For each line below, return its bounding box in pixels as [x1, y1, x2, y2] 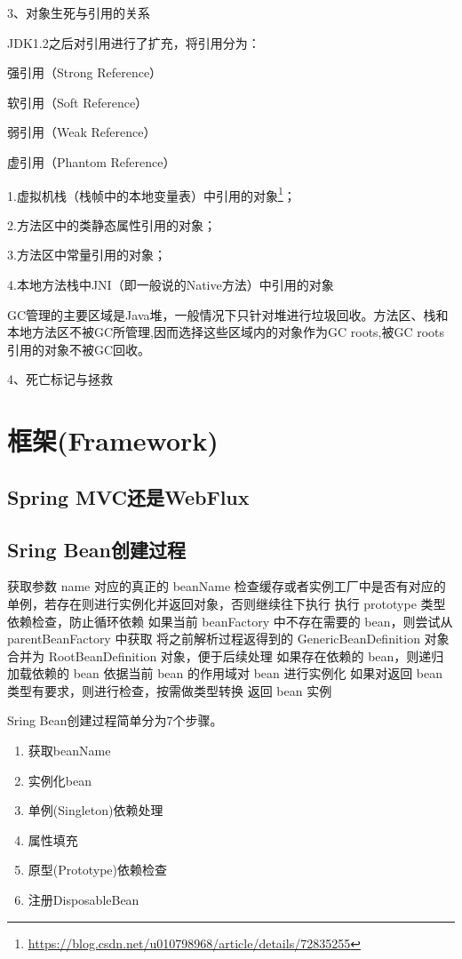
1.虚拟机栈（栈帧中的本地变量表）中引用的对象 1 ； [7, 183, 296, 204]
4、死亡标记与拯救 [7, 370, 113, 388]
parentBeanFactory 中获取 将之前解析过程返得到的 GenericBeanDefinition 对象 [7, 629, 450, 648]
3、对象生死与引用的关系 [7, 4, 150, 21]
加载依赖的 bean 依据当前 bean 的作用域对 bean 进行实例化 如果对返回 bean [7, 664, 442, 683]
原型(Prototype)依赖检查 [28, 860, 167, 879]
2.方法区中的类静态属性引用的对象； [7, 215, 216, 234]
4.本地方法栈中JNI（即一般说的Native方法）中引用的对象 [7, 276, 334, 293]
